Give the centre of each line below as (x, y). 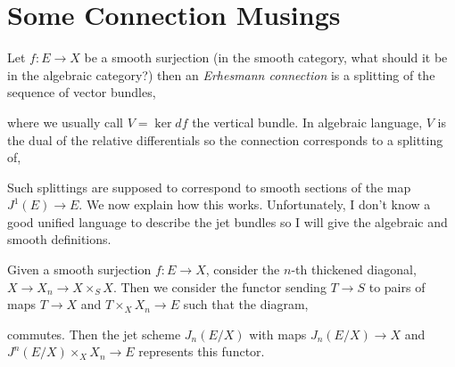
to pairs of (397, 286)
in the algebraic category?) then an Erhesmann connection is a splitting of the (221, 74)
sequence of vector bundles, (82, 92)
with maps (278, 334)
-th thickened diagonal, (354, 269)
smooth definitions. (59, 239)
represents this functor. (202, 351)
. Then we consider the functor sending (219, 286)
